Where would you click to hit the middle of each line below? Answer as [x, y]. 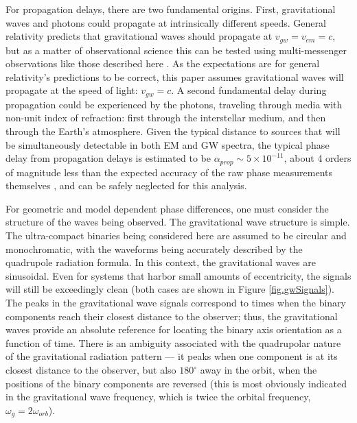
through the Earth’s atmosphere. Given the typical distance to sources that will [173, 131]
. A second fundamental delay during [249, 90]
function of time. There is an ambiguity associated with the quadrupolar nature [173, 342]
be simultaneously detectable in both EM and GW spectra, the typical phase [168, 144]
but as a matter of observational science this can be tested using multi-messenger [176, 50]
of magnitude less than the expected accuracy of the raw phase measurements [169, 172]
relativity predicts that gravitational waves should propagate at [139, 36]
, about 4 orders [318, 158]
